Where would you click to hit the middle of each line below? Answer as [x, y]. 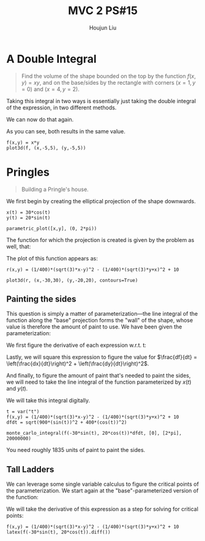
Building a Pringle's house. [55, 189]
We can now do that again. [40, 119]
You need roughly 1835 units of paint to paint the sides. [76, 450]
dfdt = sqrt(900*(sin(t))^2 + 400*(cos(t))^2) [67, 422]
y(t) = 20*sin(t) [28, 218]
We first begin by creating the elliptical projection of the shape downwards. [101, 201]
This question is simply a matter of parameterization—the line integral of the [102, 314]
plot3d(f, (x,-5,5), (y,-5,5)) [46, 148]
